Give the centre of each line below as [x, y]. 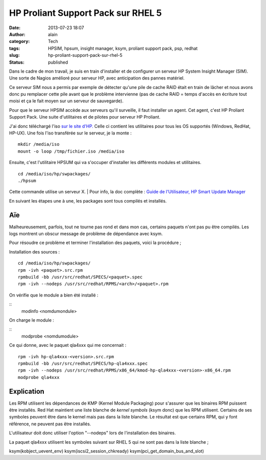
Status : [17, 62]
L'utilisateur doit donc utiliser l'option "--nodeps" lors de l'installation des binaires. [92, 433]
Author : [17, 34]
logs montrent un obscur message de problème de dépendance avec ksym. [86, 234]
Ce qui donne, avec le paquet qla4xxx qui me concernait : [68, 345]
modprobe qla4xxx [39, 377]
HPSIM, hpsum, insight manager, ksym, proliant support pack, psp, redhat [123, 48]
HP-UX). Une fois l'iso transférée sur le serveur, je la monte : [70, 133]
